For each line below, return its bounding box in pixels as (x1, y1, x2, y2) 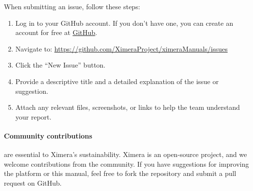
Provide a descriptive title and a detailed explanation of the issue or (15, 76, 219, 86)
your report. (15, 111, 52, 122)
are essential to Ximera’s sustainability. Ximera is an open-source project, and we (4, 149, 247, 159)
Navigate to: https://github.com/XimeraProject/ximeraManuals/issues (15, 43, 228, 53)
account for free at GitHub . (15, 27, 97, 37)
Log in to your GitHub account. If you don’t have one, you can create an (15, 17, 234, 28)
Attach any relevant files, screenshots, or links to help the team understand (15, 102, 240, 112)
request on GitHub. (4, 177, 62, 188)
